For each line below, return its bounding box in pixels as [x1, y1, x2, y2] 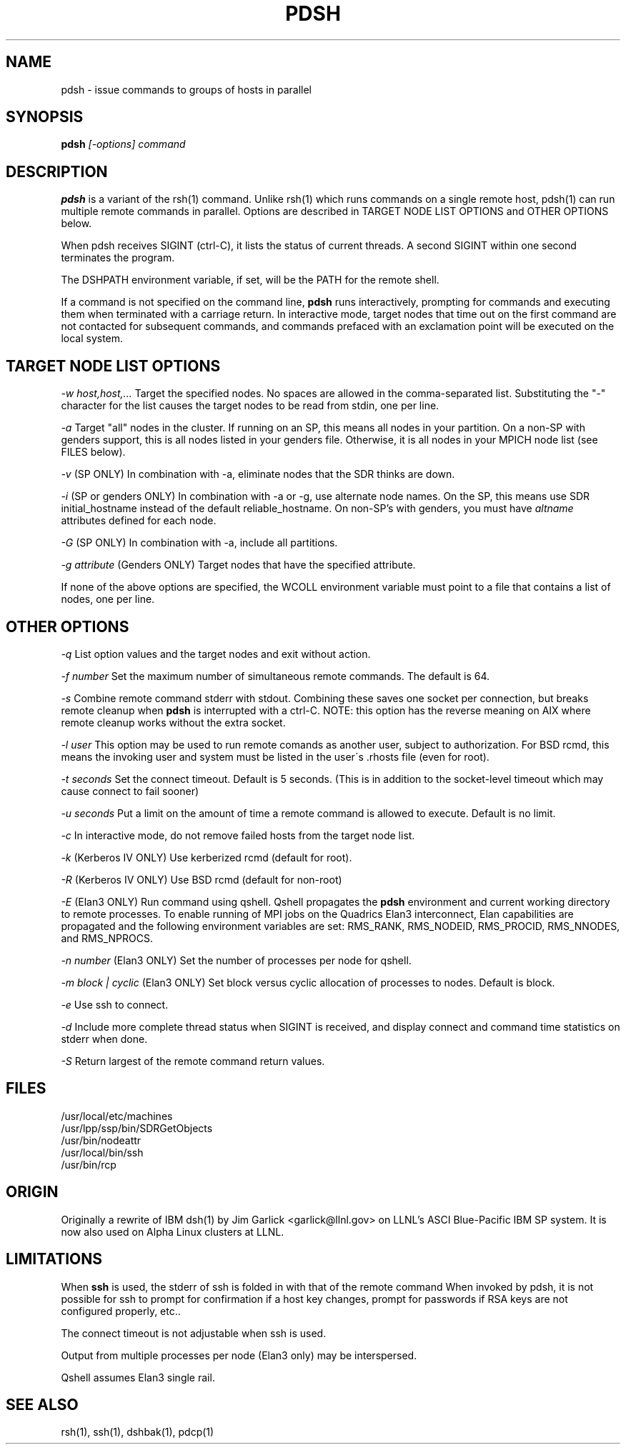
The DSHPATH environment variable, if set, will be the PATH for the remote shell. [61, 274, 439, 286]
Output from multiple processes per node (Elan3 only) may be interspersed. [61, 1349, 417, 1361]
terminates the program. [61, 251, 175, 264]
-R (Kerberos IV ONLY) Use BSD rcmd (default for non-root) [61, 873, 342, 886]
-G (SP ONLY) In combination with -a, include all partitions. [61, 536, 338, 549]
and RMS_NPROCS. [61, 931, 153, 944]
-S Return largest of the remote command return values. [61, 1054, 325, 1067]
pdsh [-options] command [61, 138, 186, 151]
